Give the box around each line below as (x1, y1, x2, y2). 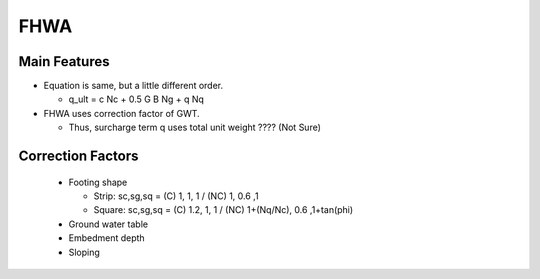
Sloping (68, 246, 100, 258)
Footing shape (68, 176, 128, 188)
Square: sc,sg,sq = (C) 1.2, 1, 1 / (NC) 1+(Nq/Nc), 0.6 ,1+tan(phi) (93, 204, 354, 216)
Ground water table (68, 218, 149, 230)
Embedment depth (68, 232, 145, 244)
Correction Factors (18, 148, 139, 165)
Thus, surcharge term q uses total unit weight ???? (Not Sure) (68, 121, 322, 134)
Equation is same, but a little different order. (43, 80, 224, 92)
